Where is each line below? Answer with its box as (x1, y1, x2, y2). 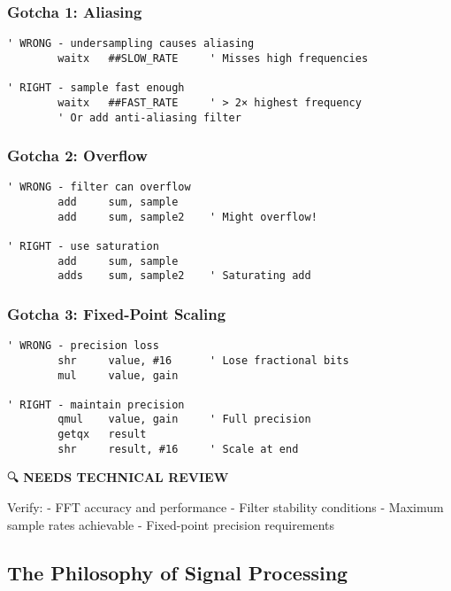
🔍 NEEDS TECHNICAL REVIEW (7, 468, 229, 486)
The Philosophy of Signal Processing (7, 558, 348, 586)
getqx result (57, 428, 147, 441)
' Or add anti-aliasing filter (57, 111, 241, 124)
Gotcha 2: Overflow (7, 144, 148, 167)
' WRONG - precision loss (7, 339, 159, 353)
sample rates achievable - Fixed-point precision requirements (7, 515, 335, 533)
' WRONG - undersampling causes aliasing (7, 37, 255, 51)
